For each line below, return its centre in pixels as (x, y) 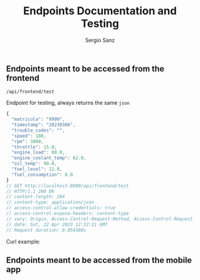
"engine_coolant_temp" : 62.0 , (49, 158)
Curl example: (23, 241)
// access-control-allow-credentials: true (61, 208)
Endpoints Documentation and (100, 11)
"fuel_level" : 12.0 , (37, 169)
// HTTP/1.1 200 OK (30, 191)
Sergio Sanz (100, 40)
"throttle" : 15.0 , (35, 147)
